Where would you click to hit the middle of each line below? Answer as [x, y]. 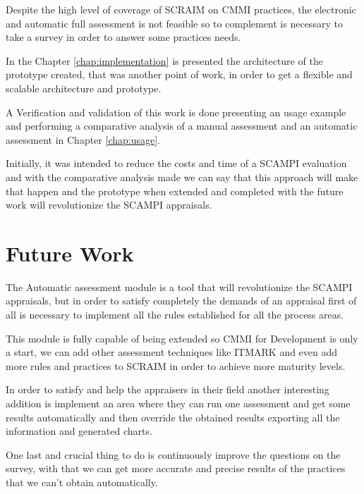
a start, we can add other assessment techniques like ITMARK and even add [172, 352]
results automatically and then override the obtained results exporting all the [173, 417]
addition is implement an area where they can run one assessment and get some [178, 403]
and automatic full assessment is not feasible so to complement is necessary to [174, 23]
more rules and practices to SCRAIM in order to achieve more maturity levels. [176, 365]
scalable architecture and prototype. [84, 88]
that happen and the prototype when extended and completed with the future [175, 191]
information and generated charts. [79, 431]
